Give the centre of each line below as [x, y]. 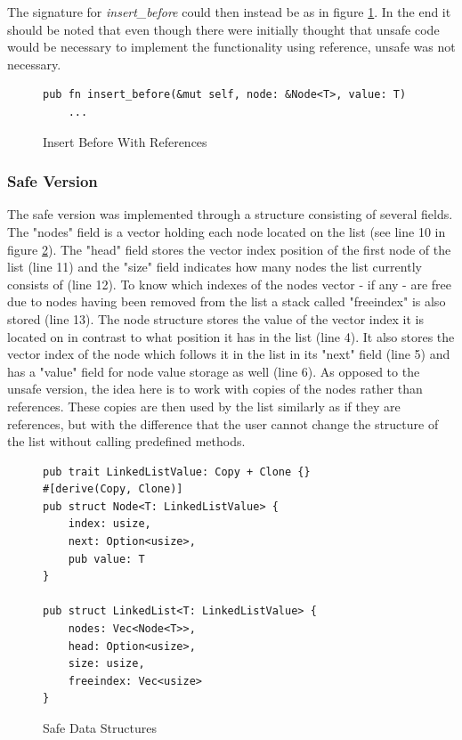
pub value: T [106, 559]
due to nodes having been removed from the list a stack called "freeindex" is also [227, 301]
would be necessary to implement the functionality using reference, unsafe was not [231, 47]
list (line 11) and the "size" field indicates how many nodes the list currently [215, 267]
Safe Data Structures [100, 728]
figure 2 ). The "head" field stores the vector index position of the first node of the [229, 249]
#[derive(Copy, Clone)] [113, 489]
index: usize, [109, 524]
